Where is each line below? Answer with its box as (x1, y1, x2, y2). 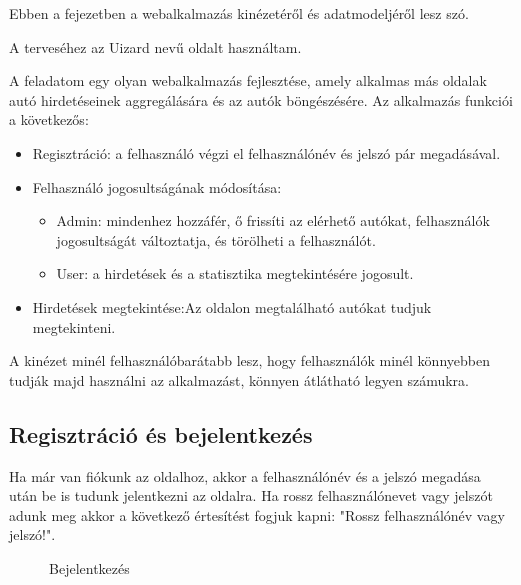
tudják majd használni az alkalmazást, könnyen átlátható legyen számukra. (9, 369, 469, 390)
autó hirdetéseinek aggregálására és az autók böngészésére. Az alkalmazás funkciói (9, 89, 513, 110)
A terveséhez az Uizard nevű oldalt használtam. (9, 36, 302, 57)
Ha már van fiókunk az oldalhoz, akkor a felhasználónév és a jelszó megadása (9, 465, 481, 486)
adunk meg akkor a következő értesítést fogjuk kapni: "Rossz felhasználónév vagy (9, 504, 505, 525)
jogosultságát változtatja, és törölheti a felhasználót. (56, 229, 376, 250)
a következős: (9, 109, 89, 130)
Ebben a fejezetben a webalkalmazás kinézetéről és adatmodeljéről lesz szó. (9, 3, 469, 23)
